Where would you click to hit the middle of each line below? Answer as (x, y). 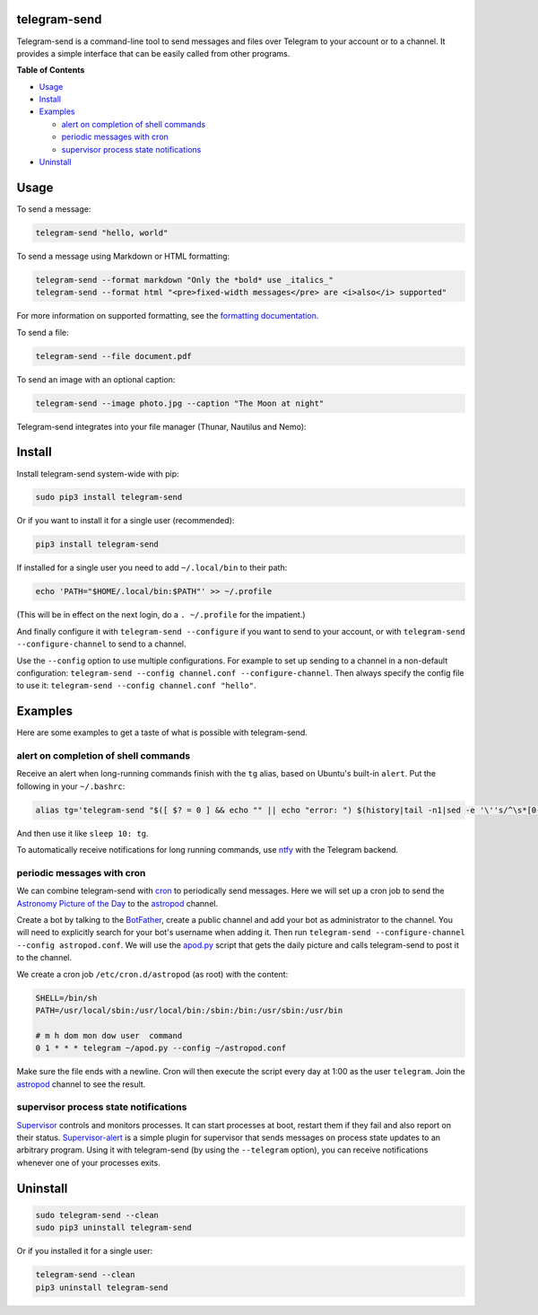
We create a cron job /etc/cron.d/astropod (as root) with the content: (152, 974)
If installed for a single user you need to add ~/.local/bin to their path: (152, 568)
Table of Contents (51, 70)
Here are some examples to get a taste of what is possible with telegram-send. (162, 732)
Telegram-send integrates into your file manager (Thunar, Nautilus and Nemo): (161, 426)
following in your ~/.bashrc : (71, 786)
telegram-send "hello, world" (102, 232)
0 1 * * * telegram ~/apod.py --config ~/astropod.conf (161, 1048)
